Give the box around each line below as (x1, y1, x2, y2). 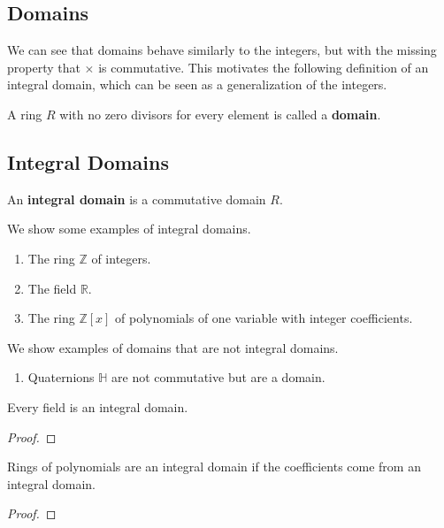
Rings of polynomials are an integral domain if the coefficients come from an (7, 457, 421, 476)
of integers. (91, 249, 151, 267)
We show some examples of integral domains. (7, 219, 251, 238)
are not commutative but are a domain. (111, 368, 325, 386)
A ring (7, 104, 42, 123)
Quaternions (27, 368, 95, 386)
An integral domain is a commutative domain (7, 189, 266, 208)
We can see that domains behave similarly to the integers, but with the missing (7, 41, 437, 59)
